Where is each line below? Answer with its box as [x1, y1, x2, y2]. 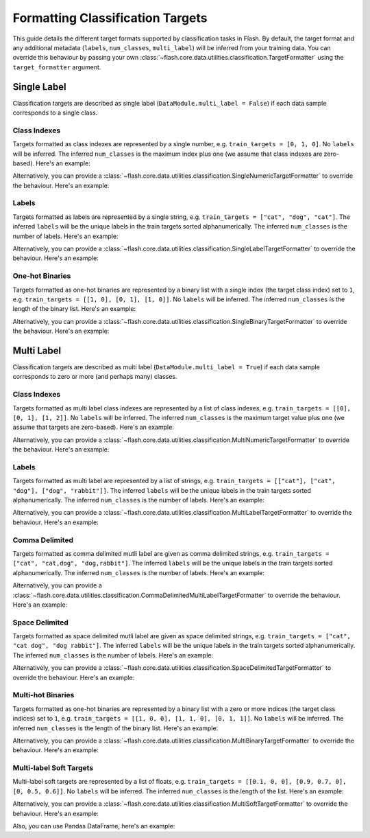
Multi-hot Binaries [12, 690, 75, 700]
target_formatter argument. [12, 62, 101, 71]
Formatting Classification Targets [12, 10, 208, 25]
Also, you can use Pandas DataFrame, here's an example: [12, 822, 175, 830]
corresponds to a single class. [12, 108, 98, 117]
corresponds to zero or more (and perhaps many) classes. [12, 373, 177, 381]
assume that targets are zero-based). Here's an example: [12, 423, 174, 432]
